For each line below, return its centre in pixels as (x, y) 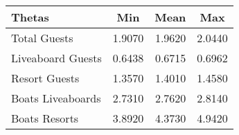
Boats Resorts (45, 118)
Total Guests (42, 38)
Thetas (30, 17)
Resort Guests (45, 78)
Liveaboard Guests (56, 58)
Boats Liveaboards (56, 98)
